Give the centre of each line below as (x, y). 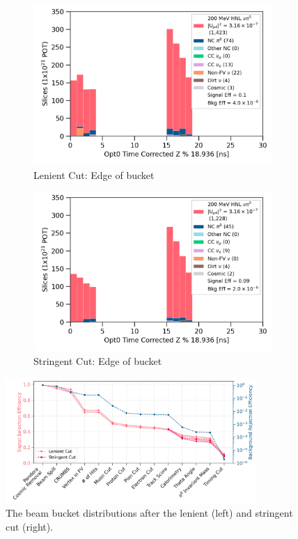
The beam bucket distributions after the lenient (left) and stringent (149, 513)
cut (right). (30, 526)
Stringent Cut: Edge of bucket (98, 361)
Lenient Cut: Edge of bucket (94, 174)
